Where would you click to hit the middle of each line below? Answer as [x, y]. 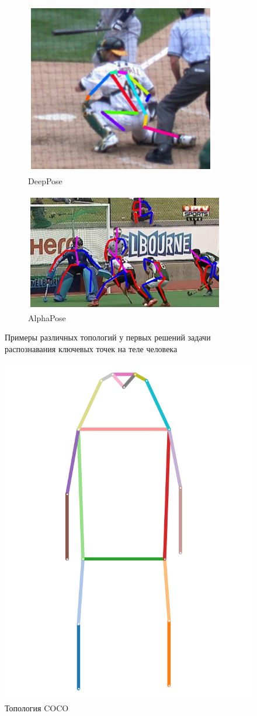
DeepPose [45, 180]
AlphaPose [47, 317]
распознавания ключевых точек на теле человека [91, 348]
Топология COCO [37, 708]
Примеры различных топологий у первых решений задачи [108, 337]
